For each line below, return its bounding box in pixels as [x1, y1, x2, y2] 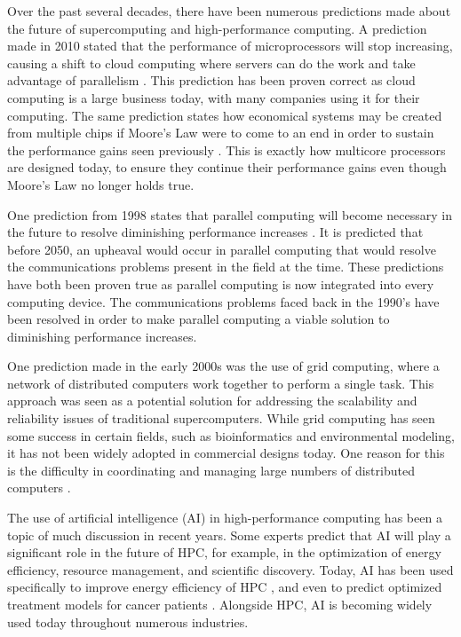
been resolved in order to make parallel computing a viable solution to [7, 310, 390, 328]
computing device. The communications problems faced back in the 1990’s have [7, 292, 440, 311]
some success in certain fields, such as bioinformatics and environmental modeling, [7, 426, 455, 444]
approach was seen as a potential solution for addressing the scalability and [7, 391, 417, 410]
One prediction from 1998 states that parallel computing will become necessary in [7, 205, 452, 224]
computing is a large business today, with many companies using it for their [7, 88, 420, 106]
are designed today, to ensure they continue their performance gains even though [7, 158, 447, 177]
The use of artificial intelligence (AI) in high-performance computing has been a [7, 508, 442, 527]
